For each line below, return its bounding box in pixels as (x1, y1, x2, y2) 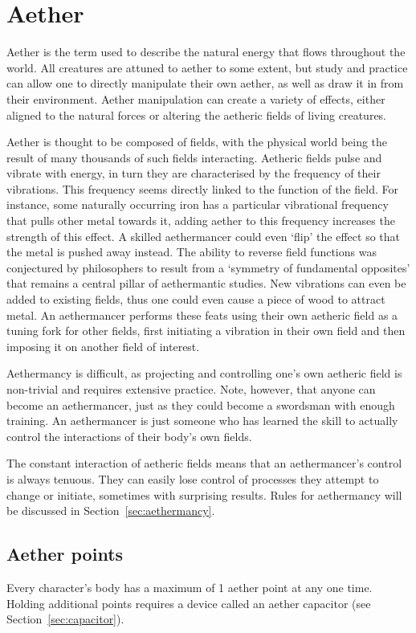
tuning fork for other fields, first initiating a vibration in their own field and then (6, 322, 406, 339)
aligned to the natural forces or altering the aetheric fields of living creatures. (6, 106, 387, 123)
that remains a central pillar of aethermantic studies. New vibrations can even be (6, 275, 406, 292)
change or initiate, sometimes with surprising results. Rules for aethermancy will (6, 486, 402, 503)
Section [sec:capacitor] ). (6, 611, 124, 627)
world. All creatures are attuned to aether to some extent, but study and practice (6, 59, 408, 76)
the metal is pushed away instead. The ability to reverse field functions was (6, 243, 377, 260)
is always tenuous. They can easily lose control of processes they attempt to (6, 470, 379, 487)
